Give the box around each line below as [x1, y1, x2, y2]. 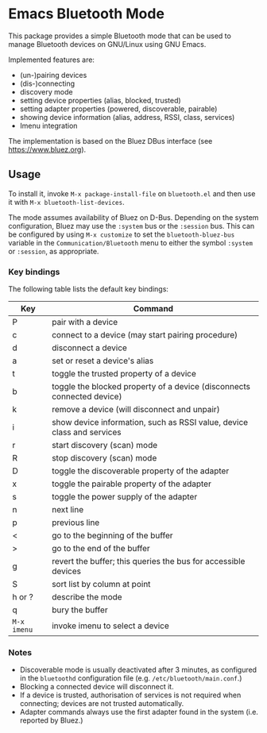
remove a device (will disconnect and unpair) [51, 404, 220, 415]
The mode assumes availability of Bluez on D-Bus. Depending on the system [8, 212, 259, 222]
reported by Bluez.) [19, 716, 83, 725]
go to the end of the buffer [51, 543, 151, 554]
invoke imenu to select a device [51, 620, 169, 631]
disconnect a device [51, 342, 127, 353]
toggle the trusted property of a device [51, 368, 197, 380]
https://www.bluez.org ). [8, 145, 87, 154]
